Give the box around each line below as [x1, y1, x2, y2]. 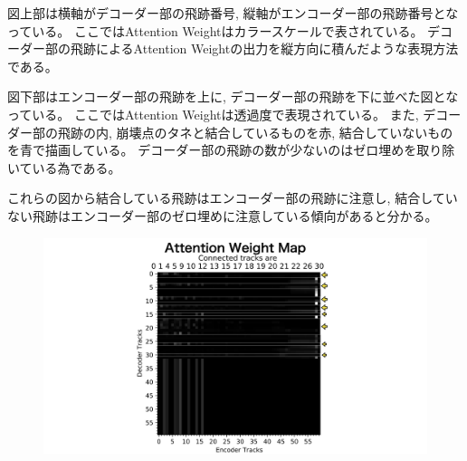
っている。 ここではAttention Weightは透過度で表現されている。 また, [7, 104, 419, 123]
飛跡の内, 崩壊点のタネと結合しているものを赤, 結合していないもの [57, 122, 453, 141]
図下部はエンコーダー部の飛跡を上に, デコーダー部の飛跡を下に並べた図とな [7, 87, 459, 106]
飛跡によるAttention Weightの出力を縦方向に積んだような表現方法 [70, 39, 459, 58]
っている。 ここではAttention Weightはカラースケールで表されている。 [7, 21, 424, 40]
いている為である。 [7, 158, 121, 177]
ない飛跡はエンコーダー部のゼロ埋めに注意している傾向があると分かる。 [7, 206, 438, 225]
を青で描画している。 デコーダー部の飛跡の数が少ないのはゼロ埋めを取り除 [7, 140, 455, 159]
